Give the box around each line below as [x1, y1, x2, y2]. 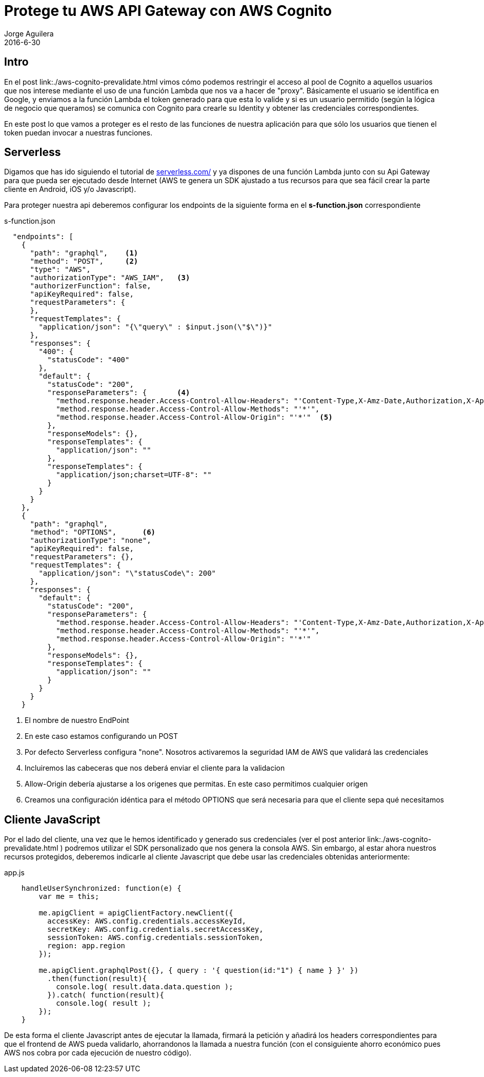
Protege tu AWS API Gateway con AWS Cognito [4, 2, 332, 19]
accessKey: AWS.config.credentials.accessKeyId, [47, 917, 247, 926]
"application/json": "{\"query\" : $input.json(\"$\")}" [38, 323, 272, 331]
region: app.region [47, 942, 126, 950]
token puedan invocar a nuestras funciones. [4, 128, 153, 137]
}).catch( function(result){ [47, 991, 164, 1000]
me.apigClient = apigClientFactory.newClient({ [38, 909, 233, 917]
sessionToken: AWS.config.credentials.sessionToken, [47, 933, 264, 942]
